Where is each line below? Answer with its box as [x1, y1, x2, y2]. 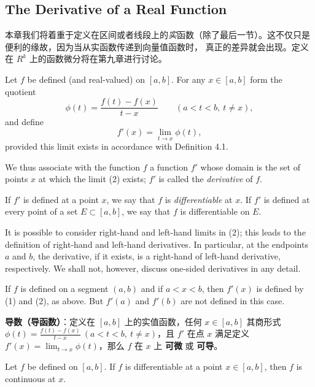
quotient [5, 85, 36, 98]
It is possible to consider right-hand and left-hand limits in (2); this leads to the [5, 226, 306, 239]
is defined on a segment [20, 282, 109, 295]
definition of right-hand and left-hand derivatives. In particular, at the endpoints [5, 237, 308, 250]
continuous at [5, 372, 56, 385]
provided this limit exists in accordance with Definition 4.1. [5, 140, 228, 153]
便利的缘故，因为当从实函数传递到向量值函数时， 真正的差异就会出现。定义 [5, 40, 309, 53]
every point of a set [5, 205, 78, 218]
